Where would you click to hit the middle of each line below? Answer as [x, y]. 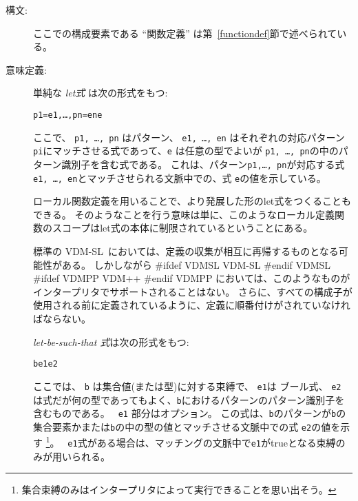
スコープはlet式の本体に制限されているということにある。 [182, 228]
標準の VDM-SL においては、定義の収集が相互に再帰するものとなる [186, 251]
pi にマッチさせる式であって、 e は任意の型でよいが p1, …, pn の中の [186, 151]
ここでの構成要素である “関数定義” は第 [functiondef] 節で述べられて [185, 33]
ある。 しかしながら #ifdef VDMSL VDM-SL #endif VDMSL [196, 264]
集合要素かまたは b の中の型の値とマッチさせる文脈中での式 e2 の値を [187, 426]
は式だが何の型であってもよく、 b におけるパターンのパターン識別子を [189, 399]
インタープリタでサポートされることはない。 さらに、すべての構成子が [193, 291]
